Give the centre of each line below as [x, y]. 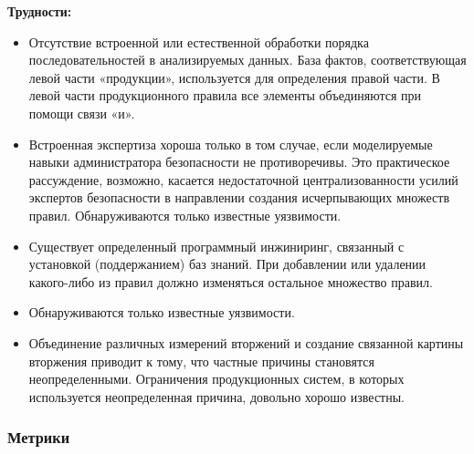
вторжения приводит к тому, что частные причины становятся [201, 361]
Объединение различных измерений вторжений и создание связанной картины [246, 342]
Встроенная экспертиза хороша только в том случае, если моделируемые [231, 144]
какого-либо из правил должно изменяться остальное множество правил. [231, 281]
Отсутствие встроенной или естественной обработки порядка [199, 41]
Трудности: [40, 11]
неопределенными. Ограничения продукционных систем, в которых [216, 379]
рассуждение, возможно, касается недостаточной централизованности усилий [243, 179]
